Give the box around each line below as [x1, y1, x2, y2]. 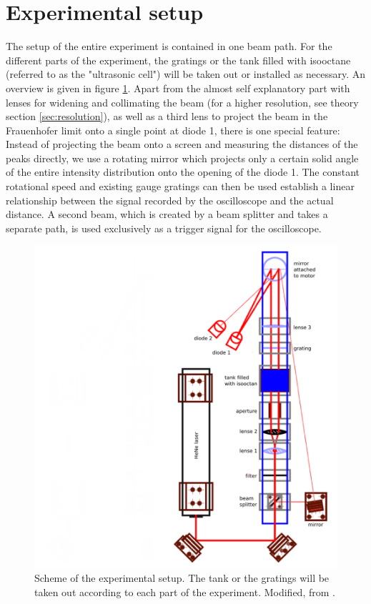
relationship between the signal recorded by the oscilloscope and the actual [6, 192, 334, 207]
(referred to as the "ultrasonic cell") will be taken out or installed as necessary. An [6, 66, 366, 81]
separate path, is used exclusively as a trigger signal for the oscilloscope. [6, 220, 322, 235]
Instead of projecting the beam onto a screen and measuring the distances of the [6, 137, 358, 152]
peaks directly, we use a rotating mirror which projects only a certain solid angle [6, 150, 359, 165]
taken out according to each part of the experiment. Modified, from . [34, 584, 335, 599]
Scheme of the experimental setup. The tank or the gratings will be [34, 570, 330, 585]
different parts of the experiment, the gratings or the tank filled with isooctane [6, 52, 351, 67]
